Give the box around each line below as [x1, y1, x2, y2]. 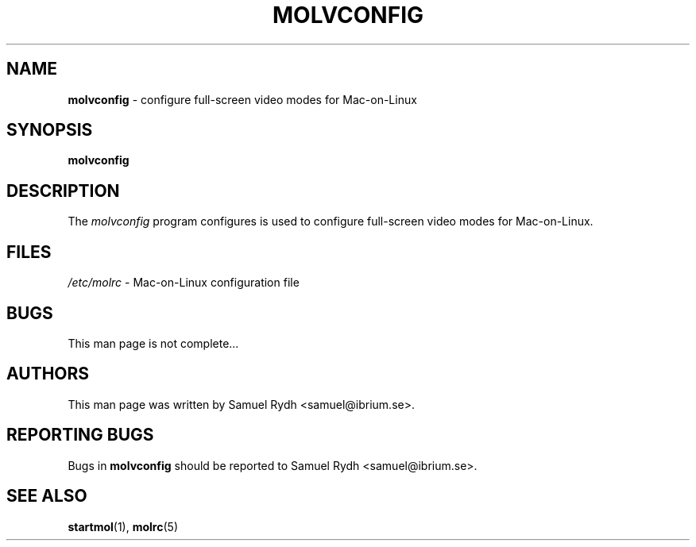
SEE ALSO [6, 486, 87, 507]
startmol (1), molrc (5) [68, 519, 178, 534]
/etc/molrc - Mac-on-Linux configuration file [68, 275, 300, 290]
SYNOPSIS [6, 120, 93, 141]
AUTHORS [6, 364, 90, 384]
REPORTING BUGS [6, 425, 154, 445]
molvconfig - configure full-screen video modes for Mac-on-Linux [68, 92, 417, 106]
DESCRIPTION [6, 180, 120, 201]
